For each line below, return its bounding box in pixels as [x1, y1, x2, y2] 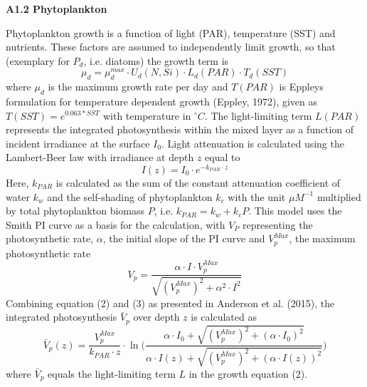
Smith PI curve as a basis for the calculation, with [6, 217, 225, 232]
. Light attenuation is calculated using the [161, 135, 344, 150]
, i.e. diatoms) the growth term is [83, 53, 229, 68]
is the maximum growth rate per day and [48, 79, 228, 94]
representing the [243, 217, 313, 232]
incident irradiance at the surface [6, 135, 150, 150]
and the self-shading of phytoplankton [47, 189, 213, 204]
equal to [205, 150, 240, 165]
